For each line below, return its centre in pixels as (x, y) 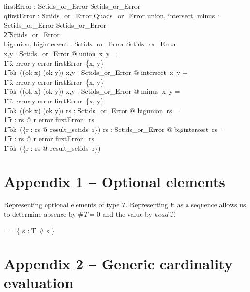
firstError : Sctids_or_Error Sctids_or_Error (72, 6)
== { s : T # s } (30, 230)
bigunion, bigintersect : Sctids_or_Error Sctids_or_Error (90, 44)
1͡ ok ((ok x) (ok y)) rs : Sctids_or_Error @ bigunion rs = (92, 110)
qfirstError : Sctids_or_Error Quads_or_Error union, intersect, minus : (111, 15)
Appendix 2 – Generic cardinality (118, 263)
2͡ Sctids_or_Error (32, 34)
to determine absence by (40, 214)
